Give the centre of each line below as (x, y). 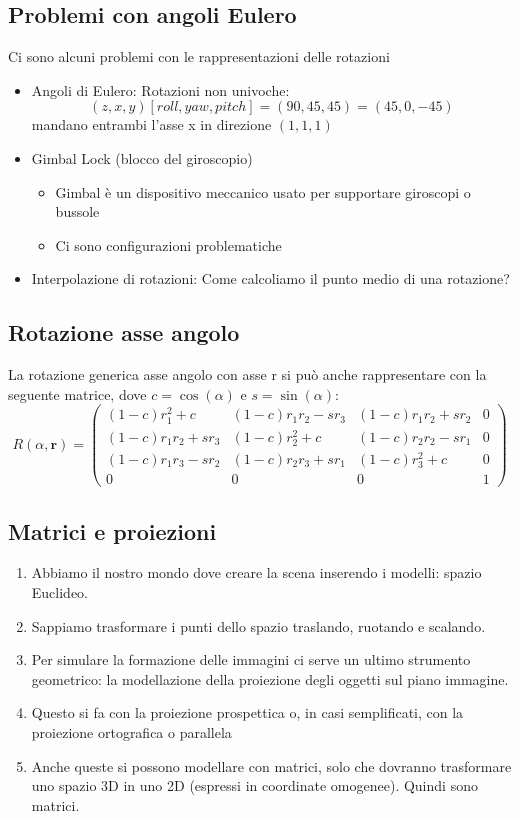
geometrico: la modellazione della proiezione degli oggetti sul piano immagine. (270, 678)
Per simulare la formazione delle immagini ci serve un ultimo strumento (251, 659)
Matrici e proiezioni (112, 530)
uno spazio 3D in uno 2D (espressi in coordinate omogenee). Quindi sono (254, 785)
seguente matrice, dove (77, 393)
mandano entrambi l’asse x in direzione (151, 124)
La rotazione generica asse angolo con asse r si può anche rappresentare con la (247, 374)
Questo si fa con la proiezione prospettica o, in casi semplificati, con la (247, 712)
